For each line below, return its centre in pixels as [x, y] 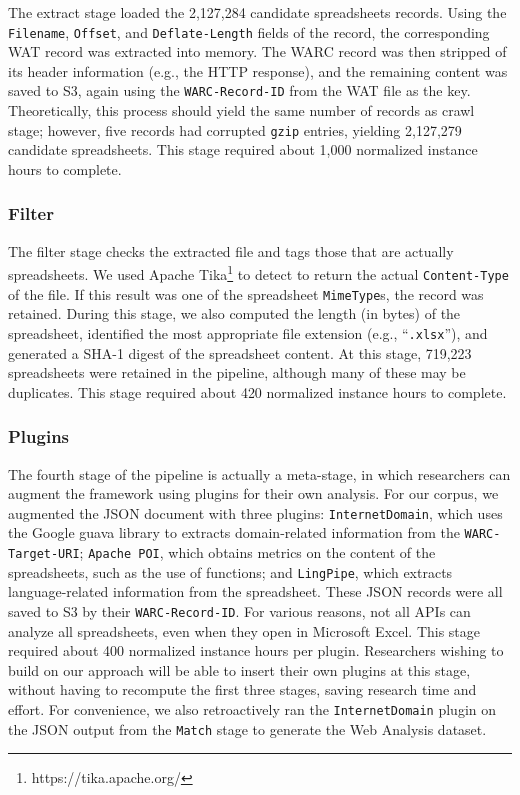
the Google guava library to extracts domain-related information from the [234, 532]
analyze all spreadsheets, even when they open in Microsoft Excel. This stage [244, 630]
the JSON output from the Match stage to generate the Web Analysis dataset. [247, 728]
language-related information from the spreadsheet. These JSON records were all [255, 591]
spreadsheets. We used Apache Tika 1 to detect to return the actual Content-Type [258, 272]
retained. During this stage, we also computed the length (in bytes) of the [234, 313]
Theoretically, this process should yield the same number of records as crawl [241, 110]
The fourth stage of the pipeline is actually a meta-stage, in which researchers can [259, 473]
